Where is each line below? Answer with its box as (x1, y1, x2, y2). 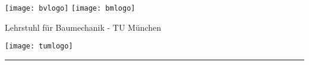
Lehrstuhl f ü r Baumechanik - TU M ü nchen (5, 21, 162, 33)
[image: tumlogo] (5, 42, 73, 51)
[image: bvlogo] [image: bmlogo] (5, 4, 135, 12)
